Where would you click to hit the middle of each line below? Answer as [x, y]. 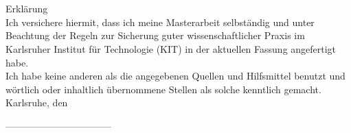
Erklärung [27, 9]
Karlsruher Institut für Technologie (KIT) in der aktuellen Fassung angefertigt [171, 48]
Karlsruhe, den [37, 102]
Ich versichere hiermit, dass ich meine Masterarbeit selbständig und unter [160, 22]
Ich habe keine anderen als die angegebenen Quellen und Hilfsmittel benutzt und [175, 76]
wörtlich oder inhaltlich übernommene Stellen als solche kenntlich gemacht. [163, 89]
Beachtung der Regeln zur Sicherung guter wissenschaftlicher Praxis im [155, 35]
